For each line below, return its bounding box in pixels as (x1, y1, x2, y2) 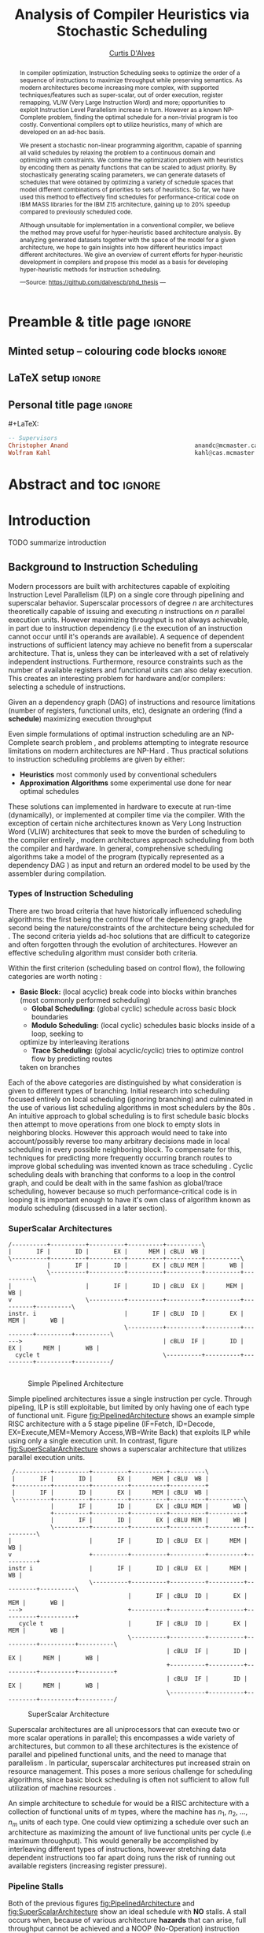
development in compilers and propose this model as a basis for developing (19, 258, 229, 266)
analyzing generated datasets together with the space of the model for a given (19, 235, 236, 244)
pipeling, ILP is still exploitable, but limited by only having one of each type (8, 1402, 250, 1412)
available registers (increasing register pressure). (8, 1860, 167, 1870)
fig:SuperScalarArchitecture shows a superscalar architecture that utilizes (8, 1444, 247, 1454)
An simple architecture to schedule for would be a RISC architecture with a (8, 1799, 250, 1808)
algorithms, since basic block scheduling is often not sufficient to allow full (8, 1775, 250, 1785)
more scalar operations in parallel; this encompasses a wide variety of (8, 1733, 236, 1743)
